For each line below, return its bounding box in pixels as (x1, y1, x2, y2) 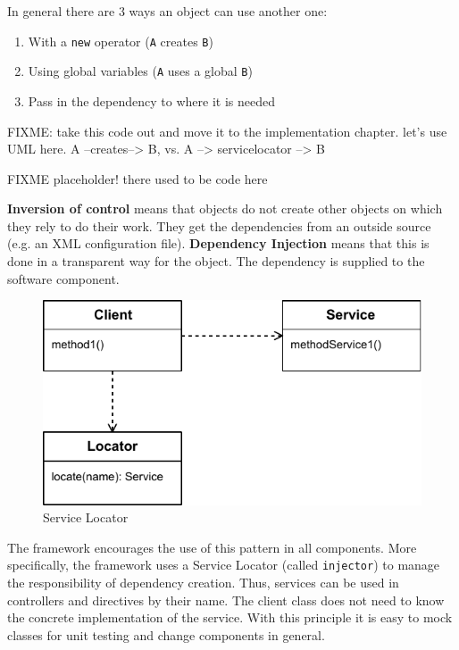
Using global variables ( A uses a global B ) (28, 62, 253, 80)
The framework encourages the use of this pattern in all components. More (7, 537, 417, 556)
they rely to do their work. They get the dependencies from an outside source (7, 216, 431, 235)
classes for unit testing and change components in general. (7, 625, 325, 644)
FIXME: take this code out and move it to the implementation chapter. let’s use (7, 121, 447, 140)
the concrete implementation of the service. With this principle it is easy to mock (7, 608, 453, 627)
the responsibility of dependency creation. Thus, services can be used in (7, 573, 399, 592)
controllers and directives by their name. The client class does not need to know (7, 590, 445, 609)
